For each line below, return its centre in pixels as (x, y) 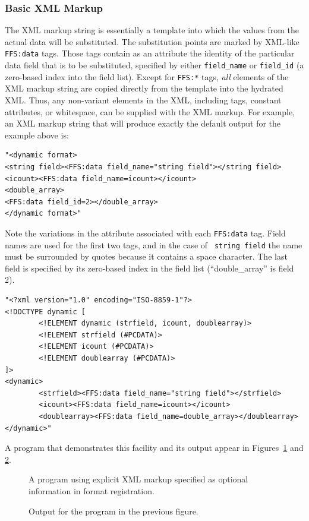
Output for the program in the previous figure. (113, 511)
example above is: (37, 135)
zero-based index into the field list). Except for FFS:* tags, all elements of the (147, 76)
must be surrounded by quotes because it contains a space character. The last (146, 256)
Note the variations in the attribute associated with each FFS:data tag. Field (145, 233)
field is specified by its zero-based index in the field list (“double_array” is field (149, 268)
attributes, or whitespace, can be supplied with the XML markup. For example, (150, 111)
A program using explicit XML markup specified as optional (138, 479)
